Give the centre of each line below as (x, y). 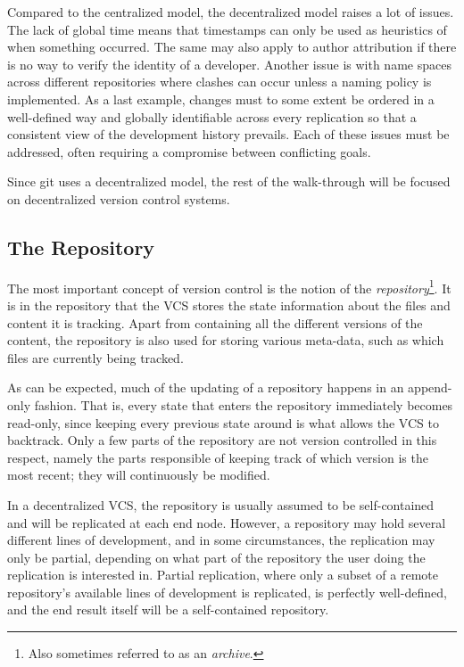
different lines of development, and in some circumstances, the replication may (221, 540)
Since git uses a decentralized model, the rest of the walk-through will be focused (229, 181)
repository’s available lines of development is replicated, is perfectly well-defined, (227, 592)
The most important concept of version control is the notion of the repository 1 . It (229, 286)
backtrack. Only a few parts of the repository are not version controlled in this (222, 440)
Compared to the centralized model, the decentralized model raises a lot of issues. (231, 12)
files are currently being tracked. (95, 357)
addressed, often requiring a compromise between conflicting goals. (189, 151)
